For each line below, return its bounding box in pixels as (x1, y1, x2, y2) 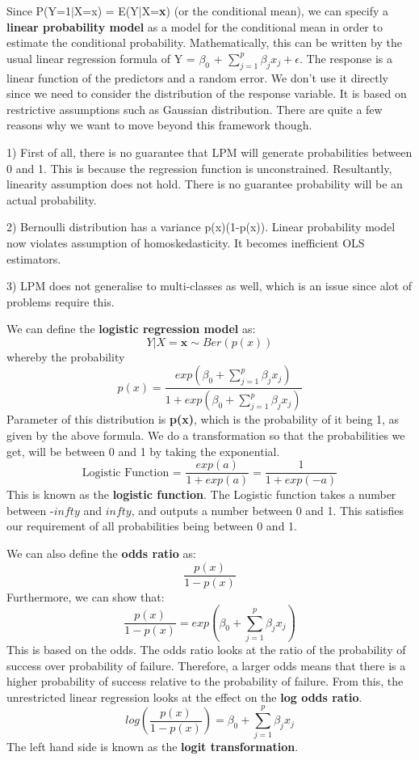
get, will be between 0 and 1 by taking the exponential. (6, 442, 280, 459)
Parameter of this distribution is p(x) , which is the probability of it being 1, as (6, 411, 400, 428)
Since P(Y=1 (6, 2, 71, 19)
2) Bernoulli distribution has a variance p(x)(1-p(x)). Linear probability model (6, 218, 396, 235)
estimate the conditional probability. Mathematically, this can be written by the (6, 34, 402, 51)
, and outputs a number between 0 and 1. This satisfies (131, 501, 404, 518)
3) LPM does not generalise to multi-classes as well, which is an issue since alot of (6, 277, 412, 294)
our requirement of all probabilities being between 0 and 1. (6, 517, 297, 534)
